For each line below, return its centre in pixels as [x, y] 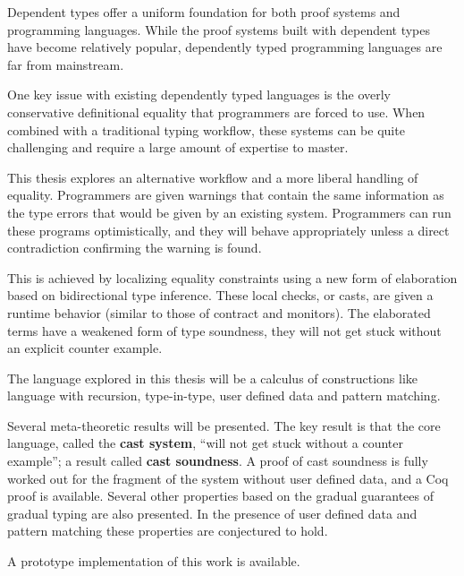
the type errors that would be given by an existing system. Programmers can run [229, 212]
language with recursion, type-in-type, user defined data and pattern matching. [224, 395]
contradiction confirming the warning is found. [135, 248]
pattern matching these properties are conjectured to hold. [168, 531]
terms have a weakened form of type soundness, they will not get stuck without [224, 330]
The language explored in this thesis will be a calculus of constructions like [213, 378]
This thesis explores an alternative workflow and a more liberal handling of [213, 177]
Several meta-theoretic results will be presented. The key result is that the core [224, 425]
